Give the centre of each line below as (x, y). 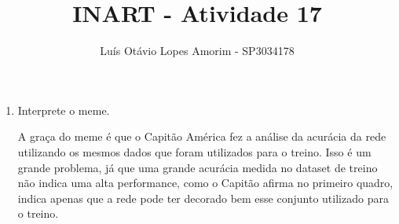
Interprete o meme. (64, 110)
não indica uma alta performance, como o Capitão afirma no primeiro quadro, (205, 183)
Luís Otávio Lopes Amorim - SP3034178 (197, 51)
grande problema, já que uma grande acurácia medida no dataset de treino (198, 167)
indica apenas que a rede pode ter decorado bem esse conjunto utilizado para (203, 198)
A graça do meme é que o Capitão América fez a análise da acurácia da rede (202, 136)
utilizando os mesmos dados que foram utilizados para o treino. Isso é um (194, 151)
